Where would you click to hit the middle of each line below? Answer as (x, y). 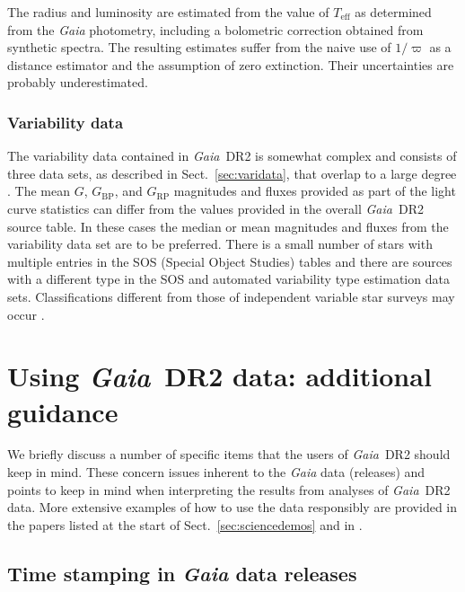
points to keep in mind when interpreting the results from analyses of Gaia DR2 (229, 489)
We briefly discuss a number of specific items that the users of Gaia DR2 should (229, 454)
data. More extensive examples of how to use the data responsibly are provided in (232, 507)
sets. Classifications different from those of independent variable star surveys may (231, 296)
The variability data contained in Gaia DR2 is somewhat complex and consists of (232, 156)
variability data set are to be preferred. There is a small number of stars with (220, 244)
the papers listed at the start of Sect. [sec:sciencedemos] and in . (185, 524)
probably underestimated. (78, 82)
